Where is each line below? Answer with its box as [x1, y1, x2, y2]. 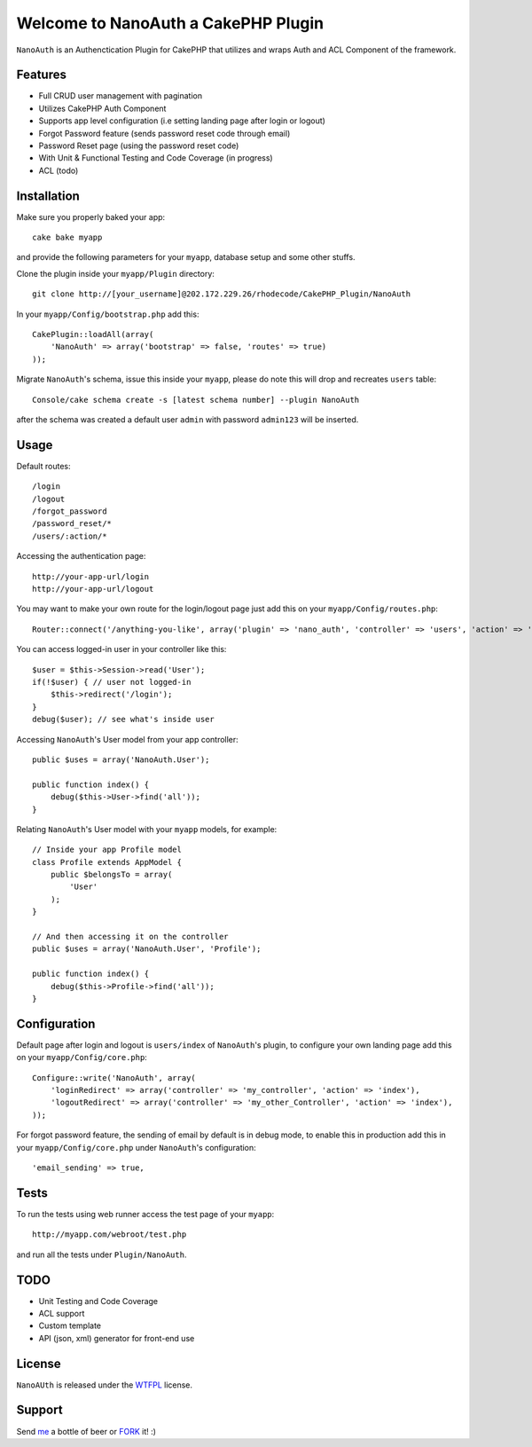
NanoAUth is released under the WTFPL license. [16, 1380, 193, 1390]
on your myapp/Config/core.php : [16, 1052, 148, 1063]
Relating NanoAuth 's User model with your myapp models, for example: [16, 823, 278, 834]
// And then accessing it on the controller [32, 932, 230, 942]
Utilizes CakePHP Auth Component [38, 103, 167, 114]
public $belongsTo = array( [50, 869, 173, 880]
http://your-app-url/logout [32, 584, 154, 594]
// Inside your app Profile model [32, 845, 182, 855]
